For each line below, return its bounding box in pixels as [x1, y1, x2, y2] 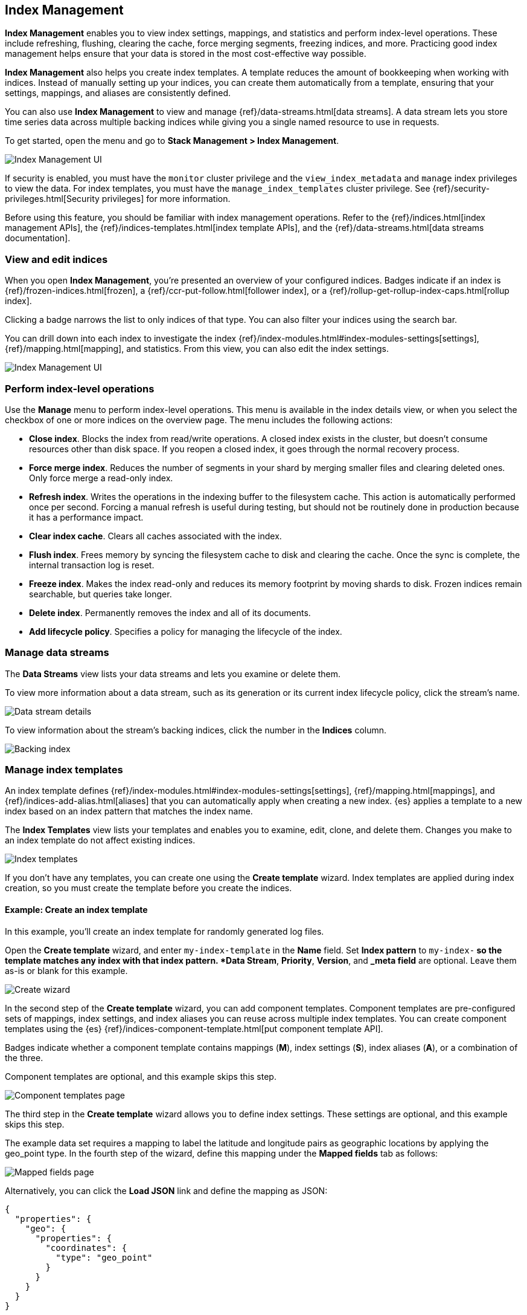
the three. [5, 1052, 43, 1063]
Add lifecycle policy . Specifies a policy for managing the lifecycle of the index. [29, 626, 342, 637]
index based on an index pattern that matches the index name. [5, 806, 253, 817]
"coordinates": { [45, 1242, 127, 1253]
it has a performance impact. [29, 511, 144, 522]
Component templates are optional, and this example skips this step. [5, 1071, 276, 1082]
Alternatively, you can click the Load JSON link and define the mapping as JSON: [5, 1185, 328, 1196]
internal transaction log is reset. [29, 559, 155, 570]
